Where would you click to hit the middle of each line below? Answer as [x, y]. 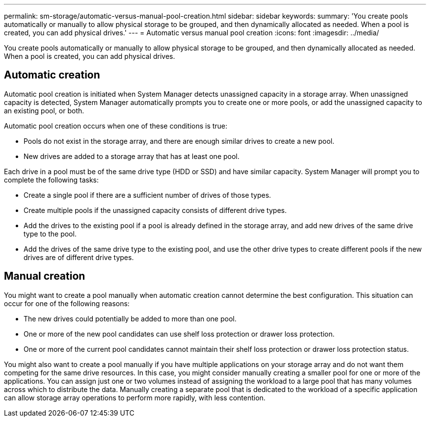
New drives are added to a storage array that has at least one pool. [132, 156]
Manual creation [45, 276]
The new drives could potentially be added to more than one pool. [130, 318]
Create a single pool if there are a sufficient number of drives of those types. [148, 195]
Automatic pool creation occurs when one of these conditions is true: [116, 126]
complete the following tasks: [52, 180]
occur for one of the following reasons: [67, 303]
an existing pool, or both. [44, 110]
